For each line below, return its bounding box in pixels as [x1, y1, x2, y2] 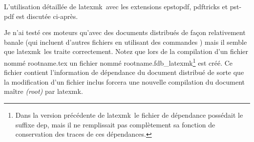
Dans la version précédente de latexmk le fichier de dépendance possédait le [15, 110, 243, 120]
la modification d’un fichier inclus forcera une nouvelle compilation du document [4, 76, 245, 87]
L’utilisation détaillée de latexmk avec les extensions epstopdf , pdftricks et [4, 1, 228, 11]
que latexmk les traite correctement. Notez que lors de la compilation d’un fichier [4, 46, 249, 56]
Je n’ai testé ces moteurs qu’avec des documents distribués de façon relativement [4, 27, 246, 37]
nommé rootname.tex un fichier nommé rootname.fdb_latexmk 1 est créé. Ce [4, 56, 233, 68]
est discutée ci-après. [16, 11, 78, 21]
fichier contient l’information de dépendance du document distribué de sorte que [4, 67, 244, 77]
